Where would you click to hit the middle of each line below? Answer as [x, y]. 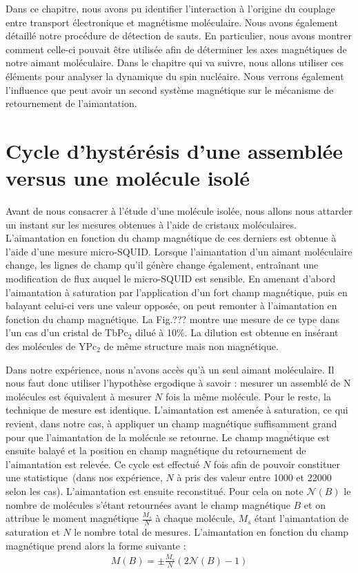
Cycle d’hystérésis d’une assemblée [175, 150]
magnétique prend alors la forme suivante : [96, 545]
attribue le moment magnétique [72, 518]
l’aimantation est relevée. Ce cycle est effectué [103, 464]
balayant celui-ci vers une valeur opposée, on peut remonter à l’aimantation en [171, 305]
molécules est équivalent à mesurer [79, 396]
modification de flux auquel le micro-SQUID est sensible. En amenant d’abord [171, 279]
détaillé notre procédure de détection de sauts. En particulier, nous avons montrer [179, 36]
